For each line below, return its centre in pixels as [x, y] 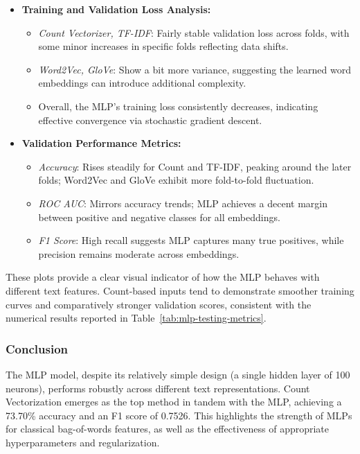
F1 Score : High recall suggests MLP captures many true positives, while [191, 240]
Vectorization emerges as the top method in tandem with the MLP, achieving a [174, 402]
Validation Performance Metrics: [101, 143]
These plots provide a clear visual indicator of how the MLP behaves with [163, 277]
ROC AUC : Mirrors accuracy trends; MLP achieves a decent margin [183, 203]
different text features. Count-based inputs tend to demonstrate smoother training [180, 290]
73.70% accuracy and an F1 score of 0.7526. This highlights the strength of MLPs [179, 415]
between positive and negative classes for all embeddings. [159, 217]
